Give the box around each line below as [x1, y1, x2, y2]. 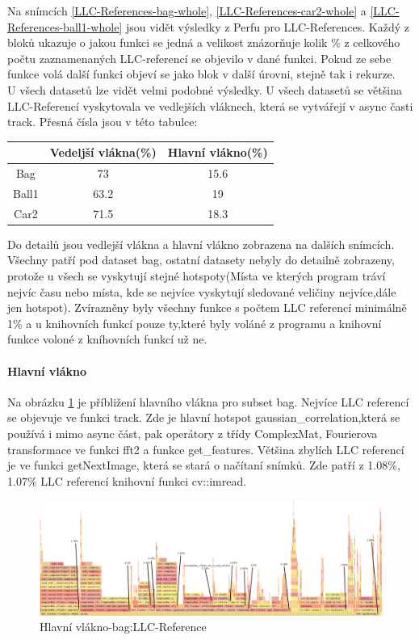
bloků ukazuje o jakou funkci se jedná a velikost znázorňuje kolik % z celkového [7, 34, 400, 51]
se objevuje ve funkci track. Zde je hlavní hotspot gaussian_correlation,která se [7, 409, 400, 426]
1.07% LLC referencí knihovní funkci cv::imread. [7, 472, 247, 489]
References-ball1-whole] [7, 18, 123, 35]
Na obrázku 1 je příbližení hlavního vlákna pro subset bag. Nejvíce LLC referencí [7, 393, 409, 410]
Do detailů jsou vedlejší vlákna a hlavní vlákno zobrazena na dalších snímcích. [7, 235, 395, 252]
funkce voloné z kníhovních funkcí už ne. [7, 331, 207, 347]
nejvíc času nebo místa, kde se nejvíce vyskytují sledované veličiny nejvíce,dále [7, 283, 396, 300]
